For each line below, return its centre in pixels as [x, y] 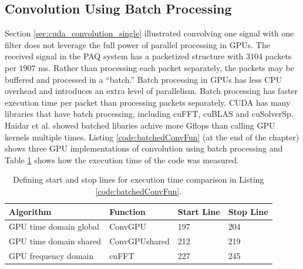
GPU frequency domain [51, 256]
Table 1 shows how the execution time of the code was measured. [122, 159]
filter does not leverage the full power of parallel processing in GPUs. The [137, 44]
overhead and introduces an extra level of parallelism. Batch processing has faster [151, 91]
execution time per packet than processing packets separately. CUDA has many [148, 102]
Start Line [199, 211]
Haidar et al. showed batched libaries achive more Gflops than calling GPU [140, 125]
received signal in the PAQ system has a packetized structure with [124, 56]
